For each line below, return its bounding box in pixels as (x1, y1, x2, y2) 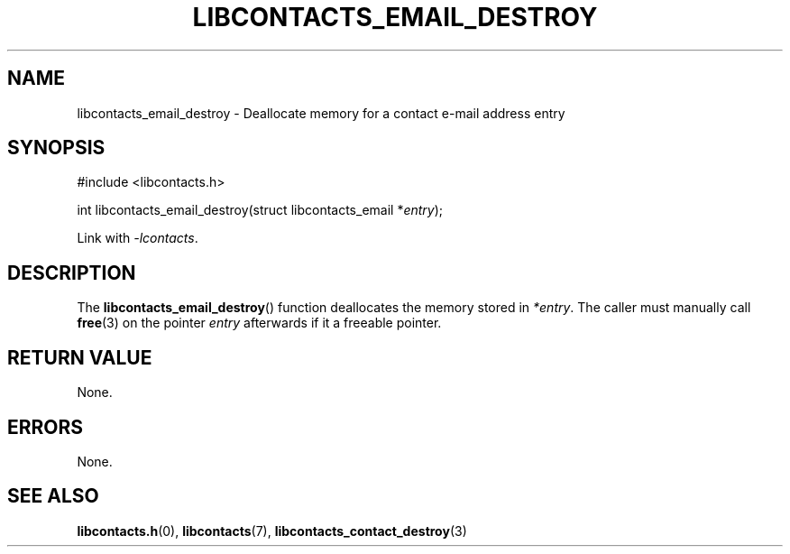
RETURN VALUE (7, 346, 152, 369)
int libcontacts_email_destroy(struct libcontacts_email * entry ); (77, 202, 444, 218)
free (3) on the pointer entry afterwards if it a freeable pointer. (77, 315, 442, 331)
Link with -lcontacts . (77, 230, 198, 246)
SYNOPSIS (7, 136, 106, 160)
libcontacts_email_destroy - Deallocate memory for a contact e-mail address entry (77, 105, 565, 121)
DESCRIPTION (7, 261, 136, 284)
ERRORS (7, 415, 84, 439)
